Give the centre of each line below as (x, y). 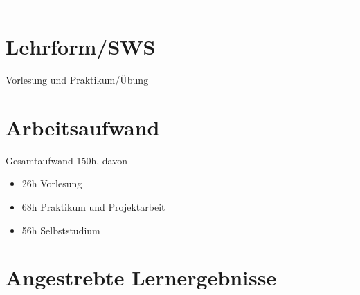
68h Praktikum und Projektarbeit (93, 207)
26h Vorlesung (52, 183)
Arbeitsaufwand (83, 127)
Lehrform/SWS (81, 47)
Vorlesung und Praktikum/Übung (77, 80)
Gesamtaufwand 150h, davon (66, 160)
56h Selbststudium (61, 230)
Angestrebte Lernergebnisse (141, 277)
